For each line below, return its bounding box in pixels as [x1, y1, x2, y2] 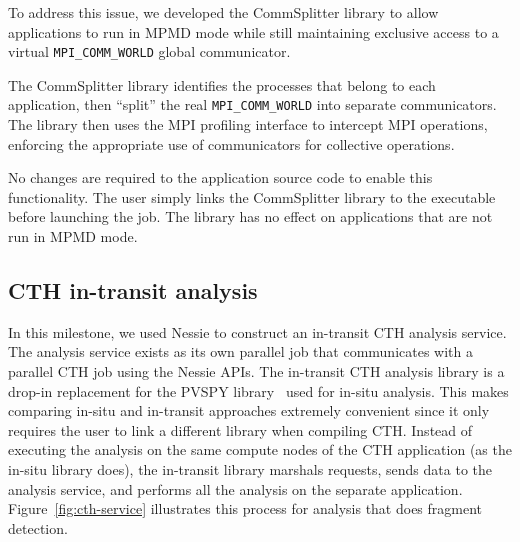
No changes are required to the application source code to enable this [8, 167, 433, 188]
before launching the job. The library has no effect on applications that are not [8, 206, 493, 227]
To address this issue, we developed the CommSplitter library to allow [8, 2, 439, 22]
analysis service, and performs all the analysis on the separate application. [8, 478, 463, 499]
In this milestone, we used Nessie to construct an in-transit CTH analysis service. [8, 321, 507, 342]
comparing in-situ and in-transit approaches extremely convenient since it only [8, 400, 490, 421]
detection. [8, 517, 68, 538]
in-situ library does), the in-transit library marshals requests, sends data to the [8, 459, 492, 480]
